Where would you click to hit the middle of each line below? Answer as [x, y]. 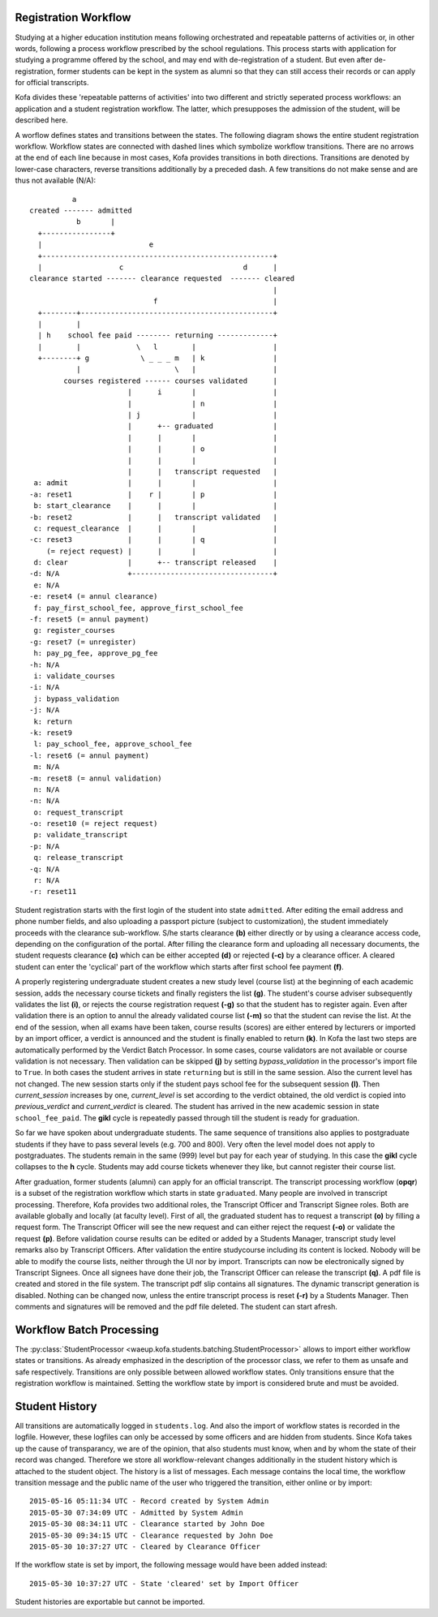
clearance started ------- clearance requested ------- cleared [162, 279]
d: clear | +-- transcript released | [155, 563]
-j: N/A [45, 710]
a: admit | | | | [155, 483]
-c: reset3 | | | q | [153, 540]
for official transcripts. [52, 83]
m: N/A [47, 767]
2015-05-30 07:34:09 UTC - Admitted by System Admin [136, 1512]
